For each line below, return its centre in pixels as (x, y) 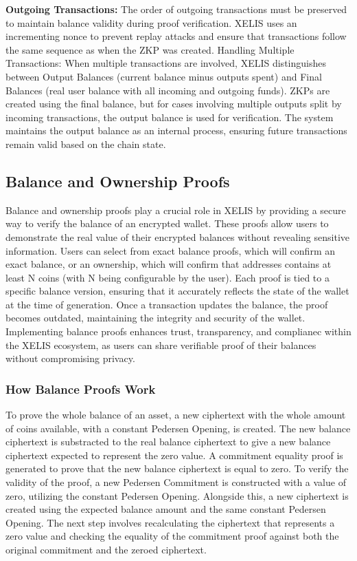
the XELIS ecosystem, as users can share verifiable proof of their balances (161, 345)
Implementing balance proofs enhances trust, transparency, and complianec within (178, 331)
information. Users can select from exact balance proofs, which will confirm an (170, 250)
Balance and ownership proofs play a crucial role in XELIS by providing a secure (176, 210)
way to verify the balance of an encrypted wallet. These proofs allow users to (167, 223)
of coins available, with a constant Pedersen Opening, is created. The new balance (178, 428)
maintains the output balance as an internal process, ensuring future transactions (176, 130)
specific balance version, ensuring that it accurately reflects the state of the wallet (177, 291)
